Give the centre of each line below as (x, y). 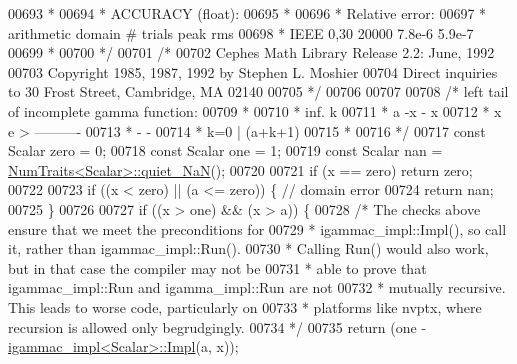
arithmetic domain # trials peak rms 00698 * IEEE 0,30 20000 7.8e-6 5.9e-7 (241, 32)
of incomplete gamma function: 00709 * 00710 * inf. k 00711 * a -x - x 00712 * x (255, 110)
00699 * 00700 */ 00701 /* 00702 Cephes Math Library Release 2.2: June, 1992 (251, 52)
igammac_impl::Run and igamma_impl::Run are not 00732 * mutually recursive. (257, 287)
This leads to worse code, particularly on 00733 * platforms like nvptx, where (245, 306)
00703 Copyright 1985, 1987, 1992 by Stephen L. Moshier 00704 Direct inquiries (253, 71)
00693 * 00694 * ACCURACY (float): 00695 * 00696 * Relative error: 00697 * (247, 13)
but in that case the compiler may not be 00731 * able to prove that (217, 267)
